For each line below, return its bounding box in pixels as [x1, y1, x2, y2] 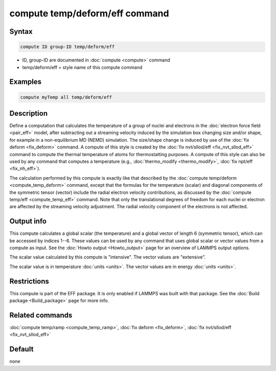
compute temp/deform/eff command [9, 8, 169, 19]
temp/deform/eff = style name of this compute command [22, 64, 143, 70]
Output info [9, 217, 47, 226]
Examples [9, 77, 42, 86]
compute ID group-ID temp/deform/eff [20, 44, 115, 50]
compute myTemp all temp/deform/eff [20, 94, 112, 100]
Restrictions [9, 277, 50, 286]
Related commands [9, 311, 73, 319]
